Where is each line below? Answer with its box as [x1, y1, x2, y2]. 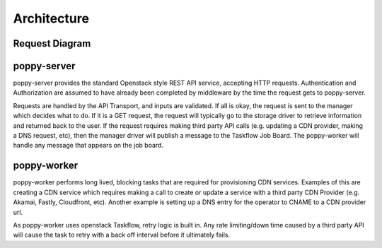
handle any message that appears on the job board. [13, 141, 164, 150]
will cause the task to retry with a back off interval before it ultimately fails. [13, 230, 230, 240]
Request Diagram [13, 37, 91, 49]
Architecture [13, 11, 90, 26]
